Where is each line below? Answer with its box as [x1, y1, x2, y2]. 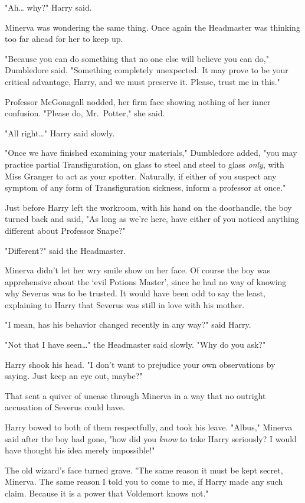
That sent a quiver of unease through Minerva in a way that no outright [5, 389, 266, 401]
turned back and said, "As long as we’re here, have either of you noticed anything [5, 213, 299, 225]
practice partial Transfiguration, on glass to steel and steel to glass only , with [5, 158, 284, 170]
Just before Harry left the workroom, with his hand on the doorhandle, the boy [5, 201, 292, 213]
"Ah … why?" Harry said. [5, 1, 92, 13]
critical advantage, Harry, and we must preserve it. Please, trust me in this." [5, 75, 280, 87]
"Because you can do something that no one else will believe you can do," [5, 52, 269, 64]
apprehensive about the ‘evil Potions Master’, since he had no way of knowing [5, 275, 287, 288]
